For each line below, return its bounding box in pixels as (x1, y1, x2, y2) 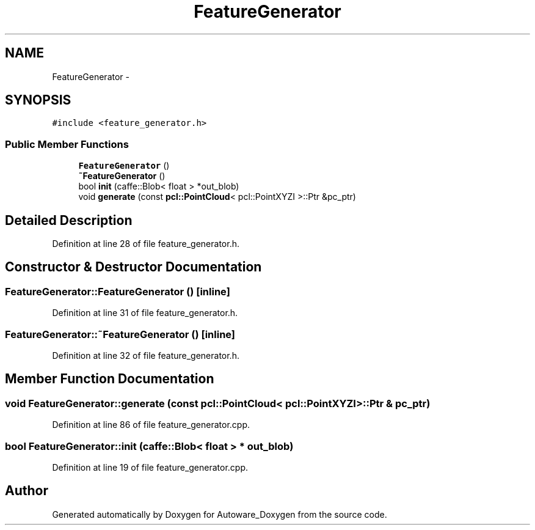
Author (5, 483, 48, 499)
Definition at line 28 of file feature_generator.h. (52, 238, 239, 249)
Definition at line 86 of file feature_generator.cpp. (52, 419, 250, 430)
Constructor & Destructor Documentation (5, 259, 262, 275)
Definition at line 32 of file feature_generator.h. (52, 350, 239, 361)
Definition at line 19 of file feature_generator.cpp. (52, 462, 249, 473)
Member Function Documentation (5, 371, 214, 387)
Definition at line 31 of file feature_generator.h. (52, 307, 238, 318)
